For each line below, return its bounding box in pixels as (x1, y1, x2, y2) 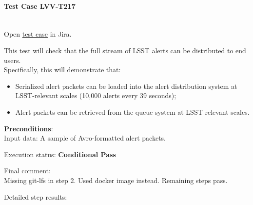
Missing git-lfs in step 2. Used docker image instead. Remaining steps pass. (4, 175, 228, 185)
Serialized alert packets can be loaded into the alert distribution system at (15, 81, 237, 91)
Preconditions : (4, 123, 53, 133)
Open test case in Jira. (4, 29, 72, 39)
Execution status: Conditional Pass (4, 149, 116, 159)
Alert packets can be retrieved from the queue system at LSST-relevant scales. (15, 106, 250, 117)
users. (4, 55, 21, 65)
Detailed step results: (4, 191, 67, 202)
